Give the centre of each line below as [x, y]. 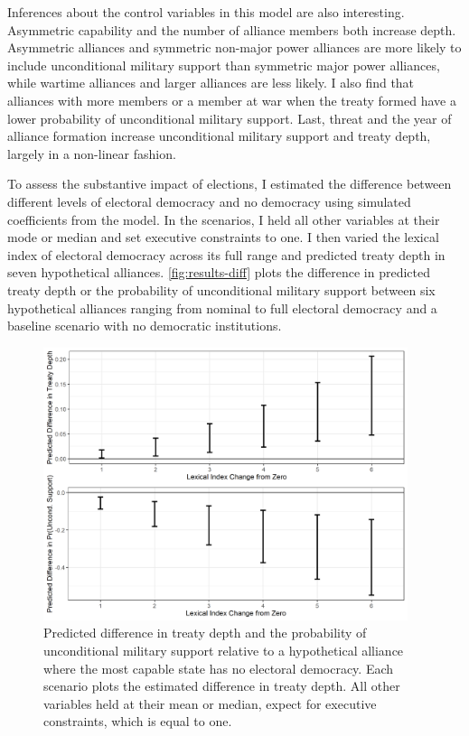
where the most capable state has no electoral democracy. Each [219, 668]
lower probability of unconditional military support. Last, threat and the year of [230, 118]
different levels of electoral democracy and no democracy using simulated [209, 201]
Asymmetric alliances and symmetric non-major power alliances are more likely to [234, 47]
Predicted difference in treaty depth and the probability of [205, 633]
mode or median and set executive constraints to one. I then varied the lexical [223, 237]
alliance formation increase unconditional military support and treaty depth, [219, 136]
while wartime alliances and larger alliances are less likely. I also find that [211, 83]
